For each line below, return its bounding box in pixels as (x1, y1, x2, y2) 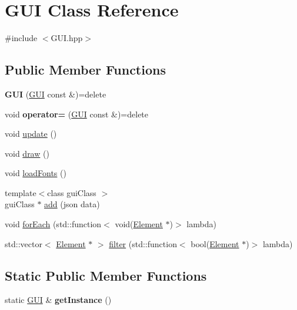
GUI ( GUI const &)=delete (5, 87, 106, 100)
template (5, 186, 36, 198)
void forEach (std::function (5, 218, 102, 230)
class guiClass (47, 186, 96, 198)
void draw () (5, 147, 49, 159)
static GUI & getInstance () (5, 294, 112, 306)
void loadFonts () (5, 167, 66, 179)
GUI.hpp (51, 32, 83, 44)
